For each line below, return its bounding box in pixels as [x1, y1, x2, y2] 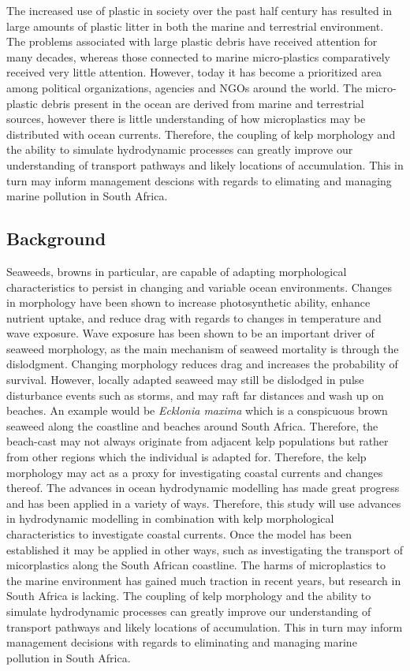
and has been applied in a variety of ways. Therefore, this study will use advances [6, 494, 401, 511]
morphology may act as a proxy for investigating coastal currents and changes [6, 464, 383, 480]
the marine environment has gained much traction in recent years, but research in [6, 572, 401, 588]
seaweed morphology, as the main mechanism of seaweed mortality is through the [6, 340, 399, 356]
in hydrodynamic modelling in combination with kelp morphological [6, 510, 334, 527]
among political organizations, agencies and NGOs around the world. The [6, 79, 363, 95]
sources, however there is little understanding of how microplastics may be [6, 110, 366, 127]
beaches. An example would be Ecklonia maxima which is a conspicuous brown [6, 402, 388, 419]
